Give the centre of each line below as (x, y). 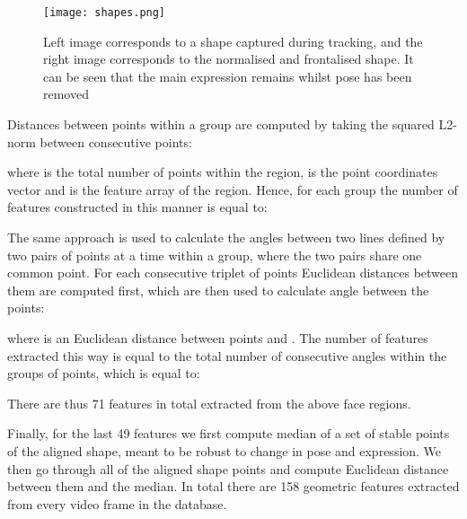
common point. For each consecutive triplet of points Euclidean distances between (233, 273)
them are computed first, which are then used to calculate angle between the (218, 290)
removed (66, 94)
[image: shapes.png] (105, 13)
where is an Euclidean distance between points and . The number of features (218, 337)
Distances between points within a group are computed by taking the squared (221, 124)
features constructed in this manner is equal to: (137, 207)
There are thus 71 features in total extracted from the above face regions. (209, 403)
